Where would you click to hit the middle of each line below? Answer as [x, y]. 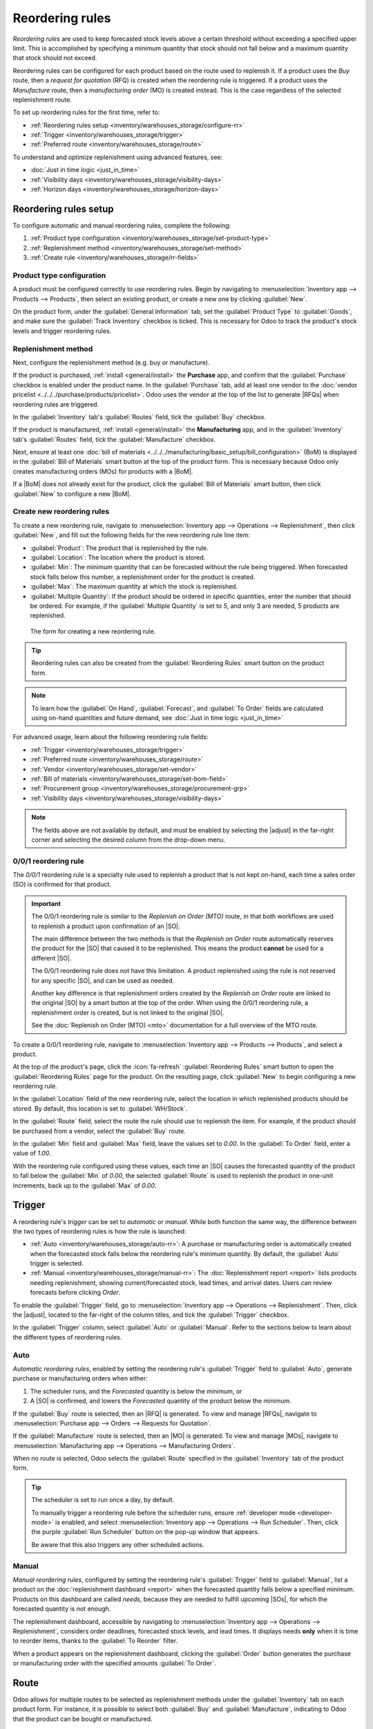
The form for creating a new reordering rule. [93, 631]
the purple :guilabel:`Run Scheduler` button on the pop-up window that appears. [145, 1532]
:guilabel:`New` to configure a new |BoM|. [72, 494]
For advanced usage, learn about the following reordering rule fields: [111, 737]
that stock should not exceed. [55, 58]
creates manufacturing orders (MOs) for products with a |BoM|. [103, 471]
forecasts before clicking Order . [75, 1293]
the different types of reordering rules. [67, 1337]
